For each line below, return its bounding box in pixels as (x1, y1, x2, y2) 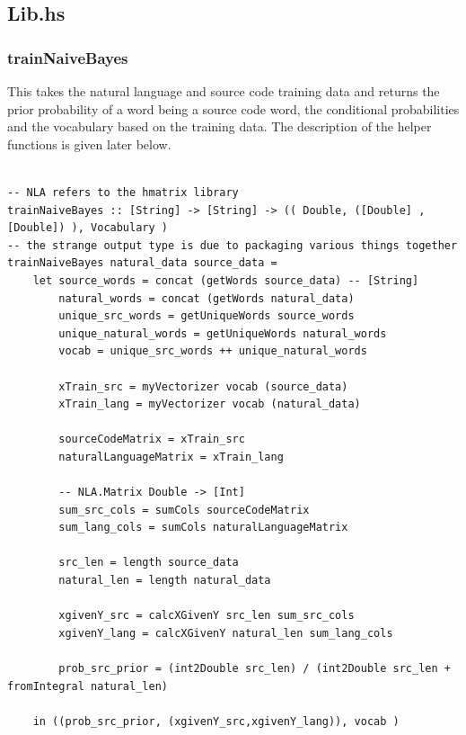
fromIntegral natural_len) (7, 679, 168, 693)
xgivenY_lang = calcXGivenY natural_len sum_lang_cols (58, 626, 393, 640)
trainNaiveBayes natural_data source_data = (7, 256, 277, 270)
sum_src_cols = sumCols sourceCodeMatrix (58, 503, 310, 516)
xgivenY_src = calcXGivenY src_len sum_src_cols (58, 609, 355, 623)
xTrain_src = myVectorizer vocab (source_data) (58, 380, 348, 393)
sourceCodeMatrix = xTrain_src (58, 433, 245, 446)
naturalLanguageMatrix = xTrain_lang (58, 450, 284, 463)
